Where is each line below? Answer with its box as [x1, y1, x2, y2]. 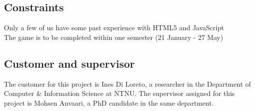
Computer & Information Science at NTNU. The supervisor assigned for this [4, 88, 235, 98]
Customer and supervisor [4, 55, 135, 71]
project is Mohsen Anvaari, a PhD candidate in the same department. [4, 97, 214, 108]
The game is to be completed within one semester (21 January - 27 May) [4, 32, 223, 42]
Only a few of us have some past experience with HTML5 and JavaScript [4, 22, 224, 33]
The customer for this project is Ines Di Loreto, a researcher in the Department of [4, 78, 251, 89]
